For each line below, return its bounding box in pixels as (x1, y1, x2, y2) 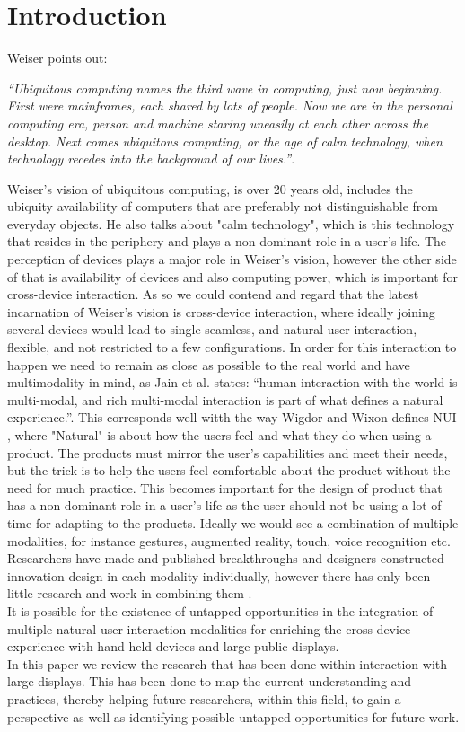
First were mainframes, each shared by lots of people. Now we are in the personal (7, 96, 452, 115)
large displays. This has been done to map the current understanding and (7, 672, 412, 691)
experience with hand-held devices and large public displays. (7, 637, 339, 656)
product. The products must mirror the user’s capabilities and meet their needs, (7, 443, 448, 462)
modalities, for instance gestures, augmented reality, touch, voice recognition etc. (7, 531, 451, 550)
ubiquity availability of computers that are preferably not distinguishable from (7, 197, 439, 216)
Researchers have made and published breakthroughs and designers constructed (7, 549, 444, 568)
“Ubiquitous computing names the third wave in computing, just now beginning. (7, 78, 443, 97)
